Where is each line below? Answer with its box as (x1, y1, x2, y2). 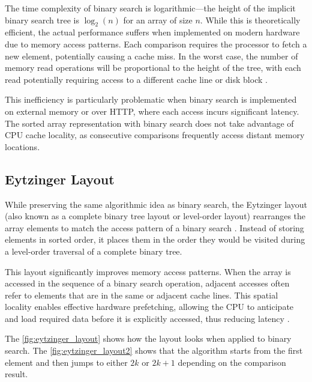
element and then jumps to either (5, 356, 128, 368)
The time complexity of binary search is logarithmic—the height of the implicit (5, 2, 296, 14)
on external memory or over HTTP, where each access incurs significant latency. (5, 105, 299, 117)
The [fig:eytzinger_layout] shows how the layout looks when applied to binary (5, 332, 292, 345)
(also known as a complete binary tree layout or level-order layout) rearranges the (5, 210, 306, 222)
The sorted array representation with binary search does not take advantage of (5, 117, 294, 129)
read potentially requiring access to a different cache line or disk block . (5, 73, 268, 85)
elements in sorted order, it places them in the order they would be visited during (5, 233, 305, 246)
